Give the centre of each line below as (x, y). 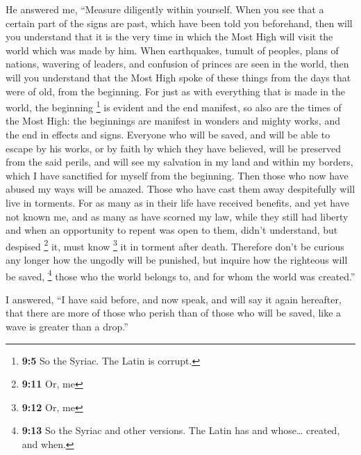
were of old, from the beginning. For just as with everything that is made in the (176, 91)
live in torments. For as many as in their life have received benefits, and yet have (177, 202)
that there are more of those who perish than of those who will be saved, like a (174, 313)
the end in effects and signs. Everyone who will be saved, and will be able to (168, 134)
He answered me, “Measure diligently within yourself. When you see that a (165, 9)
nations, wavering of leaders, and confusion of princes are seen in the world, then (177, 64)
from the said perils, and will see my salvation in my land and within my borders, (179, 162)
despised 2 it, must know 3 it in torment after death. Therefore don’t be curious (175, 245)
